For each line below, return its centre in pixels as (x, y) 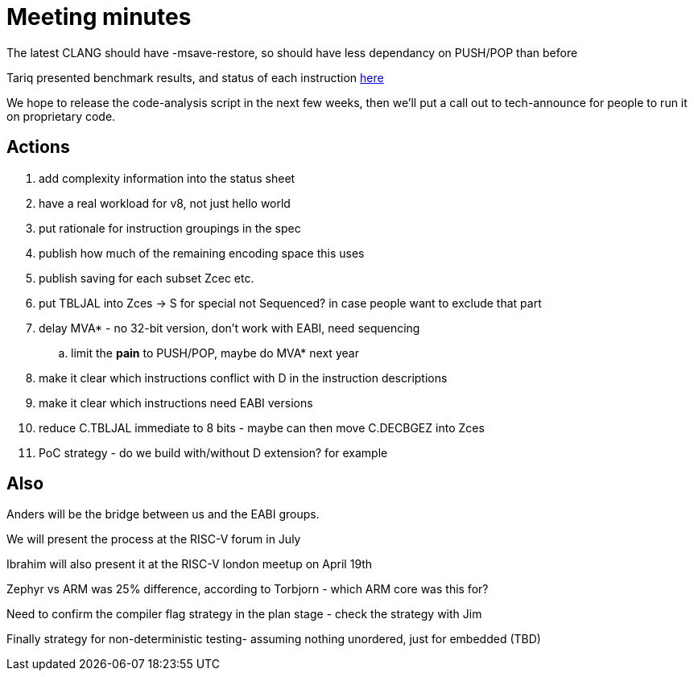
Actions (38, 147)
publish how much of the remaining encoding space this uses (202, 253)
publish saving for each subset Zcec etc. (147, 278)
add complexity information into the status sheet (167, 178)
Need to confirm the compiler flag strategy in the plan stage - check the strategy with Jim (244, 614)
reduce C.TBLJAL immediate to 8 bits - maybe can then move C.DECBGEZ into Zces (262, 427)
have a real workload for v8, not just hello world (165, 203)
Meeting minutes (99, 17)
